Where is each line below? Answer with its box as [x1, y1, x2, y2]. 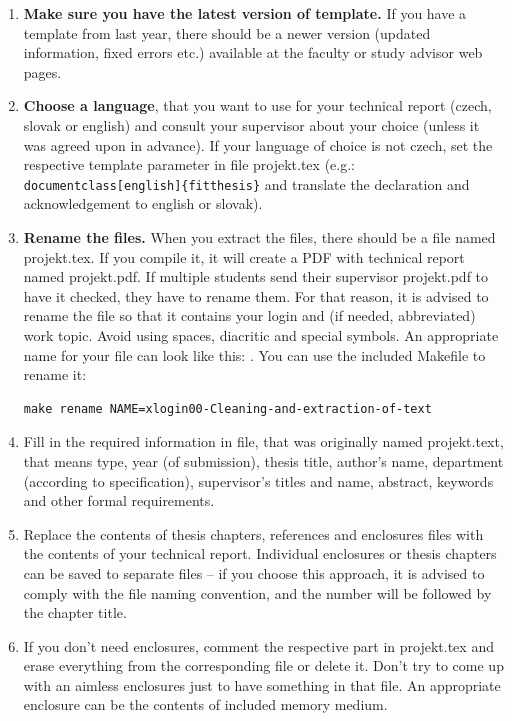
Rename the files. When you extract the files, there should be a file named [23, 227, 496, 247]
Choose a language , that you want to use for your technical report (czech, [23, 95, 492, 116]
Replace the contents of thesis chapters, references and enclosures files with [23, 523, 484, 544]
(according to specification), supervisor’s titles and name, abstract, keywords [23, 470, 494, 491]
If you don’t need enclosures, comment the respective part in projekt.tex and [23, 635, 494, 656]
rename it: [23, 364, 87, 385]
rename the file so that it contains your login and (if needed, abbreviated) [23, 305, 476, 326]
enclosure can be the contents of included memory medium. [23, 694, 388, 715]
